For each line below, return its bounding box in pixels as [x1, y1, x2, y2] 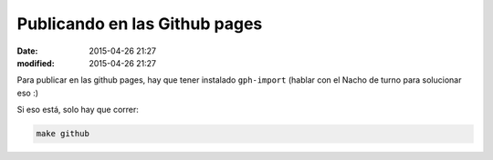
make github [36, 128, 90, 139]
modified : [16, 57, 55, 68]
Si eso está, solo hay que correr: [16, 105, 139, 115]
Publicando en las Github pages [16, 14, 263, 34]
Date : [16, 45, 38, 56]
